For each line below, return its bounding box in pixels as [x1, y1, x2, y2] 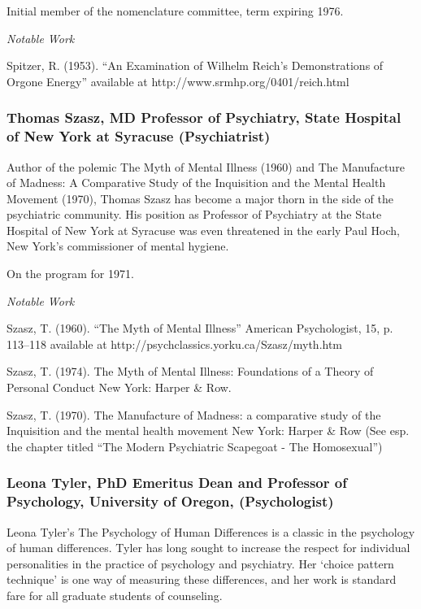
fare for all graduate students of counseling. [7, 586, 223, 603]
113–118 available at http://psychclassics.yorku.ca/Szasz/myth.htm [7, 335, 343, 352]
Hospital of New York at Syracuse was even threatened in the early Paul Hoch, [7, 221, 400, 238]
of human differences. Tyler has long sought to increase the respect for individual [7, 539, 410, 556]
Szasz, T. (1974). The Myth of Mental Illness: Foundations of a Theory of [7, 363, 374, 380]
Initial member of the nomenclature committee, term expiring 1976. [7, 2, 344, 19]
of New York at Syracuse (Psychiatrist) [7, 126, 271, 146]
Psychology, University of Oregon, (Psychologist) [7, 491, 334, 511]
